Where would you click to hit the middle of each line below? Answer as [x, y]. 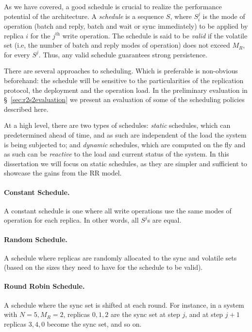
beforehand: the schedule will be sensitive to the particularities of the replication [124, 80]
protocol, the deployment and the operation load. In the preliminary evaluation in [126, 90]
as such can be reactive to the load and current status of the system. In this [117, 154]
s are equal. [164, 220]
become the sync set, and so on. [94, 323]
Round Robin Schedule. [44, 286]
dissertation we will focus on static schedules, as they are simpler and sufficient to [126, 163]
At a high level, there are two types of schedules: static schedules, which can [117, 125]
